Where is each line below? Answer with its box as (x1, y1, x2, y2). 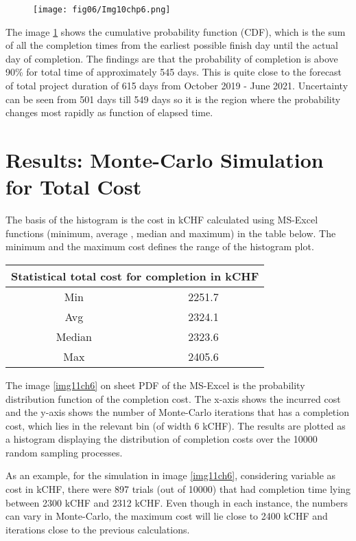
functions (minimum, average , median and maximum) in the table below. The (5, 225, 336, 240)
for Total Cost (5, 173, 142, 201)
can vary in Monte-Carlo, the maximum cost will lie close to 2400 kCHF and (5, 509, 328, 523)
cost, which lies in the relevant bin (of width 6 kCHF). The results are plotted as (5, 418, 346, 432)
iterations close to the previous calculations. (5, 522, 190, 536)
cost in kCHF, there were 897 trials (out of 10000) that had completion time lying (5, 482, 351, 496)
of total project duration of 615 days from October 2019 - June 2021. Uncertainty (5, 78, 348, 93)
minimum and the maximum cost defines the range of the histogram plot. (5, 239, 314, 254)
